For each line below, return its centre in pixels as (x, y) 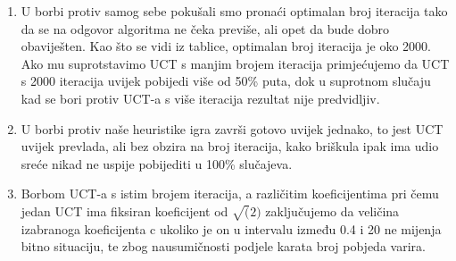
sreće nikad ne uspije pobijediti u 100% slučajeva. (157, 163)
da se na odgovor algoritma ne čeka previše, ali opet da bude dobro (205, 28)
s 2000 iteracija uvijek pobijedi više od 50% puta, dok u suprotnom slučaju (226, 81)
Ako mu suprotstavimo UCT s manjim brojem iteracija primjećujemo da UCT (235, 63)
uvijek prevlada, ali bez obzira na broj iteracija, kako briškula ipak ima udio (230, 146)
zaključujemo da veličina (332, 210)
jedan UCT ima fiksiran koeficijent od (124, 210)
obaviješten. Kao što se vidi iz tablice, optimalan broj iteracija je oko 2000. (226, 46)
